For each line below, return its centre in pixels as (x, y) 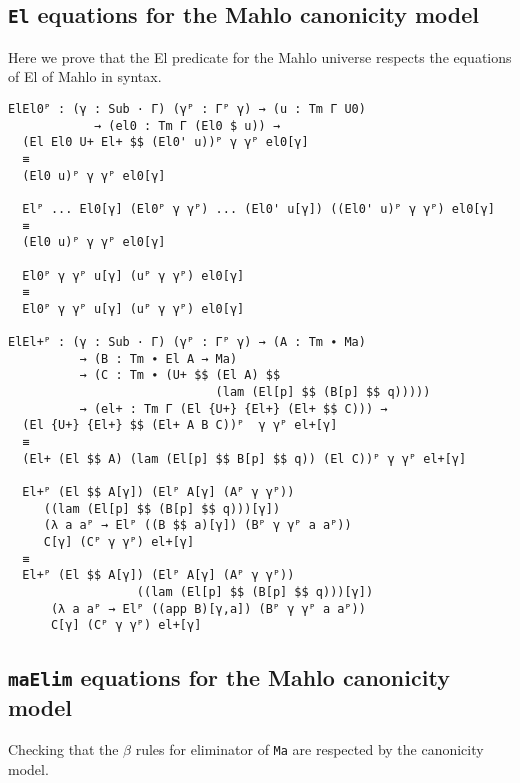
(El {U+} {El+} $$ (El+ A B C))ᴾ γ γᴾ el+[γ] (180, 425)
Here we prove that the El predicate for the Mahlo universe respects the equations (260, 56)
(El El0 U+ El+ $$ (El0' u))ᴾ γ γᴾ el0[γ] (165, 142)
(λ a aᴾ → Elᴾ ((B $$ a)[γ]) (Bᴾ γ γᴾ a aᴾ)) (197, 525)
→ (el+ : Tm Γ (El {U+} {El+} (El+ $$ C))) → (233, 408)
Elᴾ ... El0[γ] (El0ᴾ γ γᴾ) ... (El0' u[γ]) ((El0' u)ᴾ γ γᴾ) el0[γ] (258, 208)
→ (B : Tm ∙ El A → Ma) (158, 358)
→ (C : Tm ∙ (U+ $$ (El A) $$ (180, 375)
